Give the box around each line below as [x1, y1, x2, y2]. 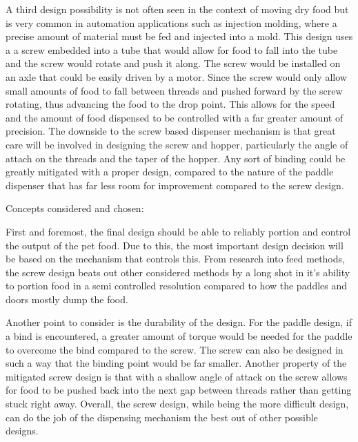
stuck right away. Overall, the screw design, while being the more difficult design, [6, 396, 349, 411]
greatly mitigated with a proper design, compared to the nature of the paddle [6, 164, 334, 179]
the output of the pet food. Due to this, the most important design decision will [6, 238, 344, 252]
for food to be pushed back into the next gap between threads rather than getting [6, 383, 352, 397]
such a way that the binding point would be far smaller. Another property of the [6, 356, 347, 370]
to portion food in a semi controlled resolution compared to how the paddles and [6, 278, 348, 293]
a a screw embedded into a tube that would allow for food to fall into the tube [6, 42, 338, 57]
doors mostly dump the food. [6, 291, 128, 306]
